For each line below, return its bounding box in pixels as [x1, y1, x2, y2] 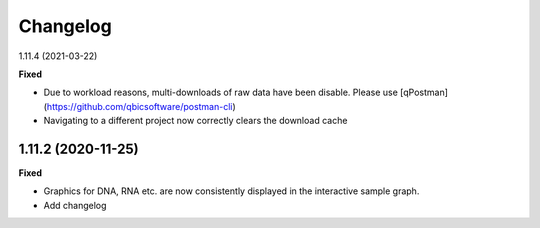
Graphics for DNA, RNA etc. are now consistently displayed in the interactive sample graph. [43, 185, 420, 197]
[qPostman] [400, 86, 449, 99]
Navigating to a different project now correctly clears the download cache [43, 115, 348, 127]
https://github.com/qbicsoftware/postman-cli [46, 100, 233, 112]
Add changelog [43, 199, 107, 211]
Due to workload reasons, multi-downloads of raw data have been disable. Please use [43, 86, 399, 99]
